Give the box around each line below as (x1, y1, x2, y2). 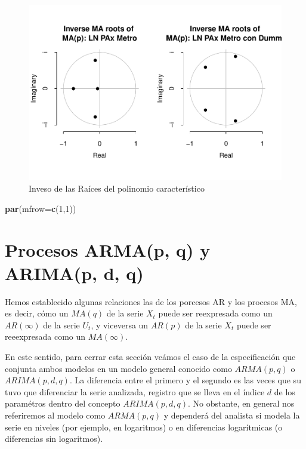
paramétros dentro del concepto (5, 397, 120, 410)
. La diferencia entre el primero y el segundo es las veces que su (69, 374, 301, 386)
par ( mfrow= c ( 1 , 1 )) (5, 202, 76, 214)
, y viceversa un (91, 318, 149, 331)
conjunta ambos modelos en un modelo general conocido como (5, 362, 232, 374)
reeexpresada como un (5, 330, 86, 343)
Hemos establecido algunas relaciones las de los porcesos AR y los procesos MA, (5, 295, 297, 307)
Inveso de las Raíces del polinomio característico (29, 182, 205, 195)
